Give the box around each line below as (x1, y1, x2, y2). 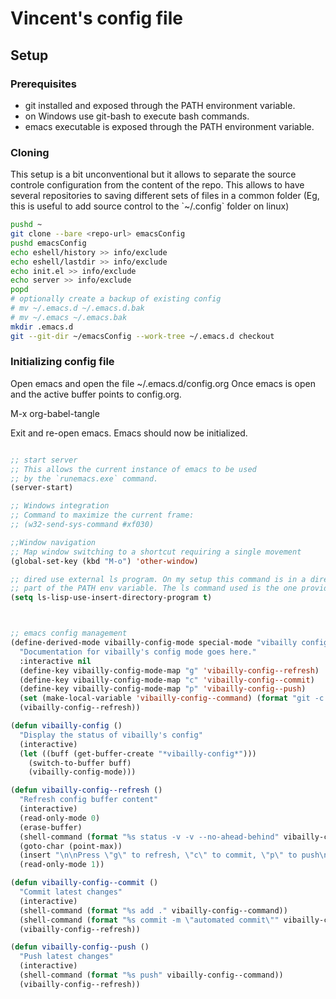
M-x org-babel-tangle (10, 407, 100, 419)
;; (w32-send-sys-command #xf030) (10, 520, 155, 530)
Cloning (10, 145, 50, 159)
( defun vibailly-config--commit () (10, 878, 159, 888)
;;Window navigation (10, 537, 97, 547)
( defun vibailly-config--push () (10, 942, 150, 952)
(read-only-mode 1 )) (19, 860, 105, 870)
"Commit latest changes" (19, 887, 123, 897)
